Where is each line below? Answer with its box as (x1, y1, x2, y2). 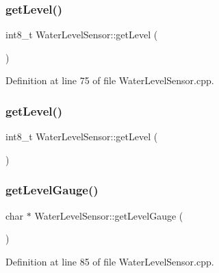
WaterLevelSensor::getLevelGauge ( (34, 208, 183, 222)
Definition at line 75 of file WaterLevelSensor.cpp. (5, 73, 214, 88)
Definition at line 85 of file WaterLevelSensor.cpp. (5, 254, 214, 268)
